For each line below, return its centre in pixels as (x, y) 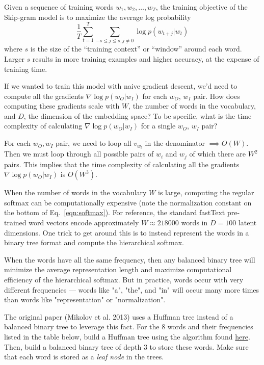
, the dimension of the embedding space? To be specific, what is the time (138, 115)
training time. (26, 69)
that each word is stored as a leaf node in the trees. (84, 357)
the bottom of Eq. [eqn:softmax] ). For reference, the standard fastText (115, 212)
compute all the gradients (44, 96)
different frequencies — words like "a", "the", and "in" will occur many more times (132, 289)
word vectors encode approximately (84, 222)
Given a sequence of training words (59, 7)
